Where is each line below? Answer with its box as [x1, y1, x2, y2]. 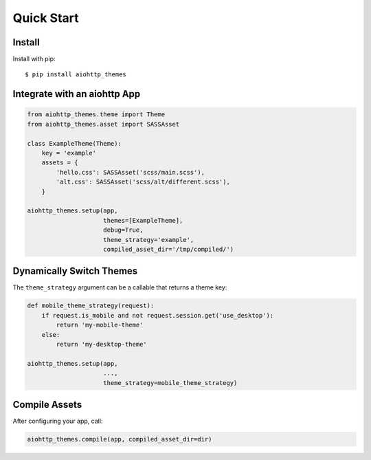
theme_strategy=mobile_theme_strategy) [103, 379, 238, 386]
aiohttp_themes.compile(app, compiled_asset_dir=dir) [27, 435, 212, 443]
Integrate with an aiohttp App [12, 88, 141, 100]
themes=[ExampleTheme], [103, 217, 183, 224]
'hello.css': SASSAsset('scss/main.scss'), [56, 168, 205, 176]
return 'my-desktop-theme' [56, 340, 147, 348]
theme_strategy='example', [103, 236, 194, 243]
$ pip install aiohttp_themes [25, 71, 127, 78]
